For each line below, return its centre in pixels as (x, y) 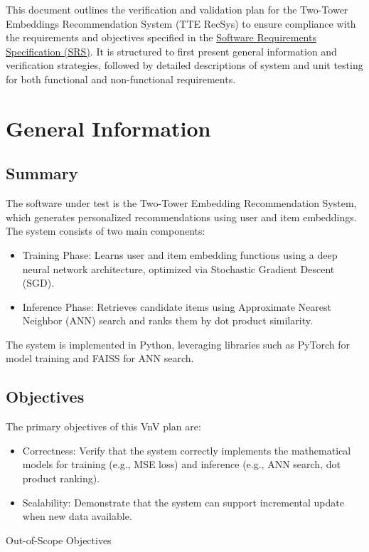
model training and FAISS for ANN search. (100, 358)
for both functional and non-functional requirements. (121, 79)
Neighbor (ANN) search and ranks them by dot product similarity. (167, 320)
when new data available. (77, 516)
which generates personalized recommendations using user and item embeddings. (181, 217)
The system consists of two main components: (106, 231)
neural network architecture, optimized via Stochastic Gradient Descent (178, 269)
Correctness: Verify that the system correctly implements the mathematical (187, 450)
